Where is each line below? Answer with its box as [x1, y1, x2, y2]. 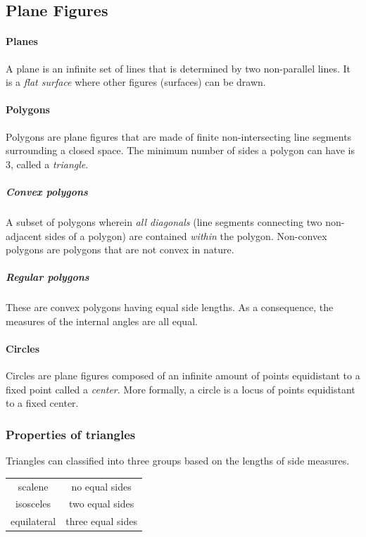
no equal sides [71, 479, 132, 493]
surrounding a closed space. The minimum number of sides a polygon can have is [6, 143, 355, 158]
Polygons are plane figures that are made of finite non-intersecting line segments [6, 129, 352, 144]
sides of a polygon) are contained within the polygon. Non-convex [44, 228, 327, 243]
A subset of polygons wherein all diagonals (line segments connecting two [6, 214, 322, 229]
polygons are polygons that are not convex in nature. [6, 242, 234, 257]
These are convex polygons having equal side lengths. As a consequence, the [6, 300, 334, 315]
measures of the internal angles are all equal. [6, 313, 198, 328]
